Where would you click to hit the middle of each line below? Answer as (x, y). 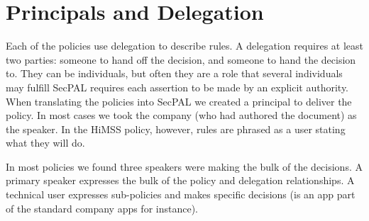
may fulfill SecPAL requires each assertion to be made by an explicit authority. (177, 87)
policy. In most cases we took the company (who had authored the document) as (181, 115)
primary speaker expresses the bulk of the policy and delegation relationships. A (180, 180)
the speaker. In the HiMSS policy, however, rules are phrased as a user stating (176, 129)
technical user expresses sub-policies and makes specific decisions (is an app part (181, 194)
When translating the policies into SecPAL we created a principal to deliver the (179, 101)
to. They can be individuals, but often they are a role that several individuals (174, 73)
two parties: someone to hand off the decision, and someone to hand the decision (181, 59)
